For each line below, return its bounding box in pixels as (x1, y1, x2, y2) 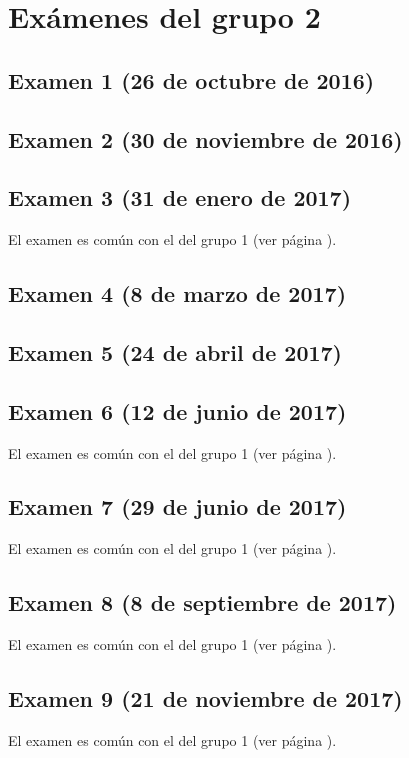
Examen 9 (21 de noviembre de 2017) (8, 683, 403, 714)
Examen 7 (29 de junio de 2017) (8, 491, 347, 522)
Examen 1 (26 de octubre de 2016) (8, 64, 375, 95)
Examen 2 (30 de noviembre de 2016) (8, 123, 403, 154)
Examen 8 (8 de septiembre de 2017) (8, 587, 397, 618)
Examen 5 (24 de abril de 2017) (8, 336, 343, 367)
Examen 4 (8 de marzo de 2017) (8, 278, 347, 309)
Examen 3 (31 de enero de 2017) (8, 182, 352, 213)
